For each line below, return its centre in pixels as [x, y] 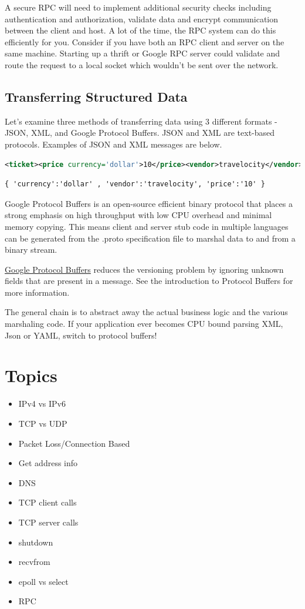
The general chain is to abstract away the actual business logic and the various [146, 312]
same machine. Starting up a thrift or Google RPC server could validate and [143, 53]
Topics [31, 375]
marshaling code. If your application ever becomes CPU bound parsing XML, [144, 324]
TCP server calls [48, 522]
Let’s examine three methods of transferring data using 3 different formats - [141, 121]
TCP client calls [48, 502]
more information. [37, 292]
